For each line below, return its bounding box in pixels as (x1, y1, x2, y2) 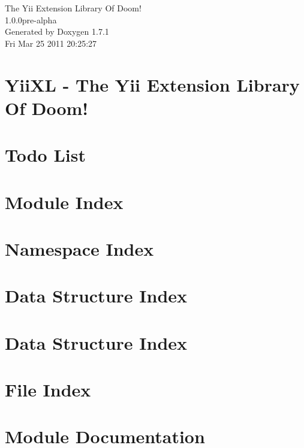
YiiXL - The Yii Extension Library (5, 72, 300, 96)
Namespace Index (5, 236, 154, 261)
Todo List (5, 143, 86, 167)
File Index (5, 377, 91, 401)
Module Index (5, 189, 124, 214)
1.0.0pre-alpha (5, 13, 57, 26)
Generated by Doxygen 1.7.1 (5, 25, 109, 38)
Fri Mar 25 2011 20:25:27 (5, 37, 97, 49)
